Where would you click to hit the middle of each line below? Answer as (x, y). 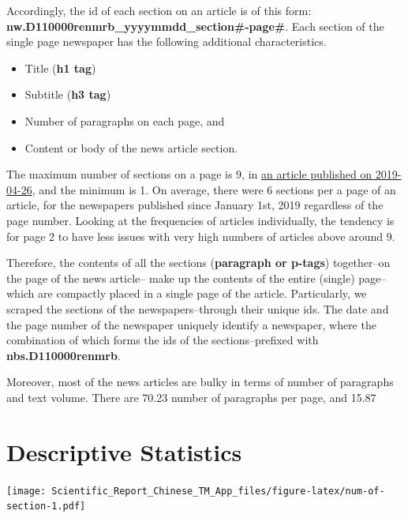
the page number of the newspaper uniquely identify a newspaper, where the (191, 324)
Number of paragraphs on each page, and (125, 120)
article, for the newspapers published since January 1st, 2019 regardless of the (195, 205)
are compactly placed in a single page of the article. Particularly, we (202, 293)
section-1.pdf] (46, 507)
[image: (26, 491)
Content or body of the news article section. (131, 147)
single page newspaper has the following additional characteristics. (167, 41)
